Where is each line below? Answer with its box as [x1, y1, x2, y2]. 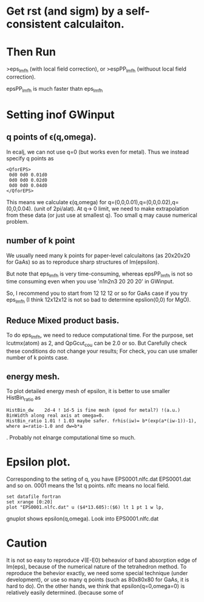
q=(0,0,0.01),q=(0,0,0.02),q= [107, 198, 179, 205]
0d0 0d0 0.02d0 [8, 177, 47, 183]
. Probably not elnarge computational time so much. [6, 434, 136, 441]
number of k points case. [6, 353, 69, 361]
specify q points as [6, 154, 54, 162]
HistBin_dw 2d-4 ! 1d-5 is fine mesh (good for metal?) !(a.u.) [6, 407, 181, 414]
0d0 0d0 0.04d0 [8, 182, 47, 188]
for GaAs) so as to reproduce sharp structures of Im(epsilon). [6, 258, 160, 266]
